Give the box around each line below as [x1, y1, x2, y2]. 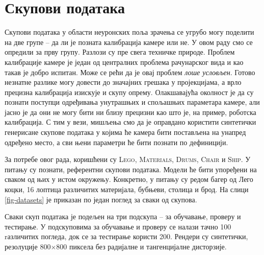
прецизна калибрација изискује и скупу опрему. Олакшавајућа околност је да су [5, 86, 254, 97]
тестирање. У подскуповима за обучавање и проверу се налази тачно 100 [5, 221, 231, 231]
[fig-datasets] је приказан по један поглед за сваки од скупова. [5, 194, 197, 204]
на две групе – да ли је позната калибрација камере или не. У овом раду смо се [5, 36, 253, 47]
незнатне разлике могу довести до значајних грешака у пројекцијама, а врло [5, 77, 242, 87]
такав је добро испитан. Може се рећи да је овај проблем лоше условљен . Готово [5, 66, 255, 77]
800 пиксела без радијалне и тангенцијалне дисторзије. [56, 241, 227, 251]
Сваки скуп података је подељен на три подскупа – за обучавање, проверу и [5, 211, 241, 222]
